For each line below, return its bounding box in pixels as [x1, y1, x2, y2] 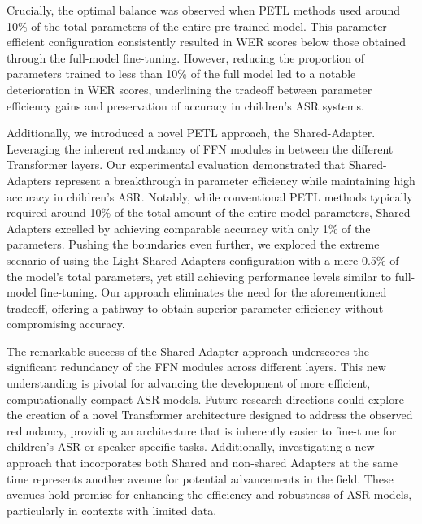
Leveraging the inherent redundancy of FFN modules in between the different [7, 140, 394, 157]
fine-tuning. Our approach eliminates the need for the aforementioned [40, 284, 387, 301]
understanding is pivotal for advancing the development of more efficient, [7, 375, 371, 392]
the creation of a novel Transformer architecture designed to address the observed [7, 406, 413, 423]
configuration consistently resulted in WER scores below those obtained [48, 33, 406, 50]
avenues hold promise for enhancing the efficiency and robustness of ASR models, [7, 486, 412, 503]
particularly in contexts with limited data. [7, 501, 217, 518]
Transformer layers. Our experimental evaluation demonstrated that [7, 156, 346, 173]
